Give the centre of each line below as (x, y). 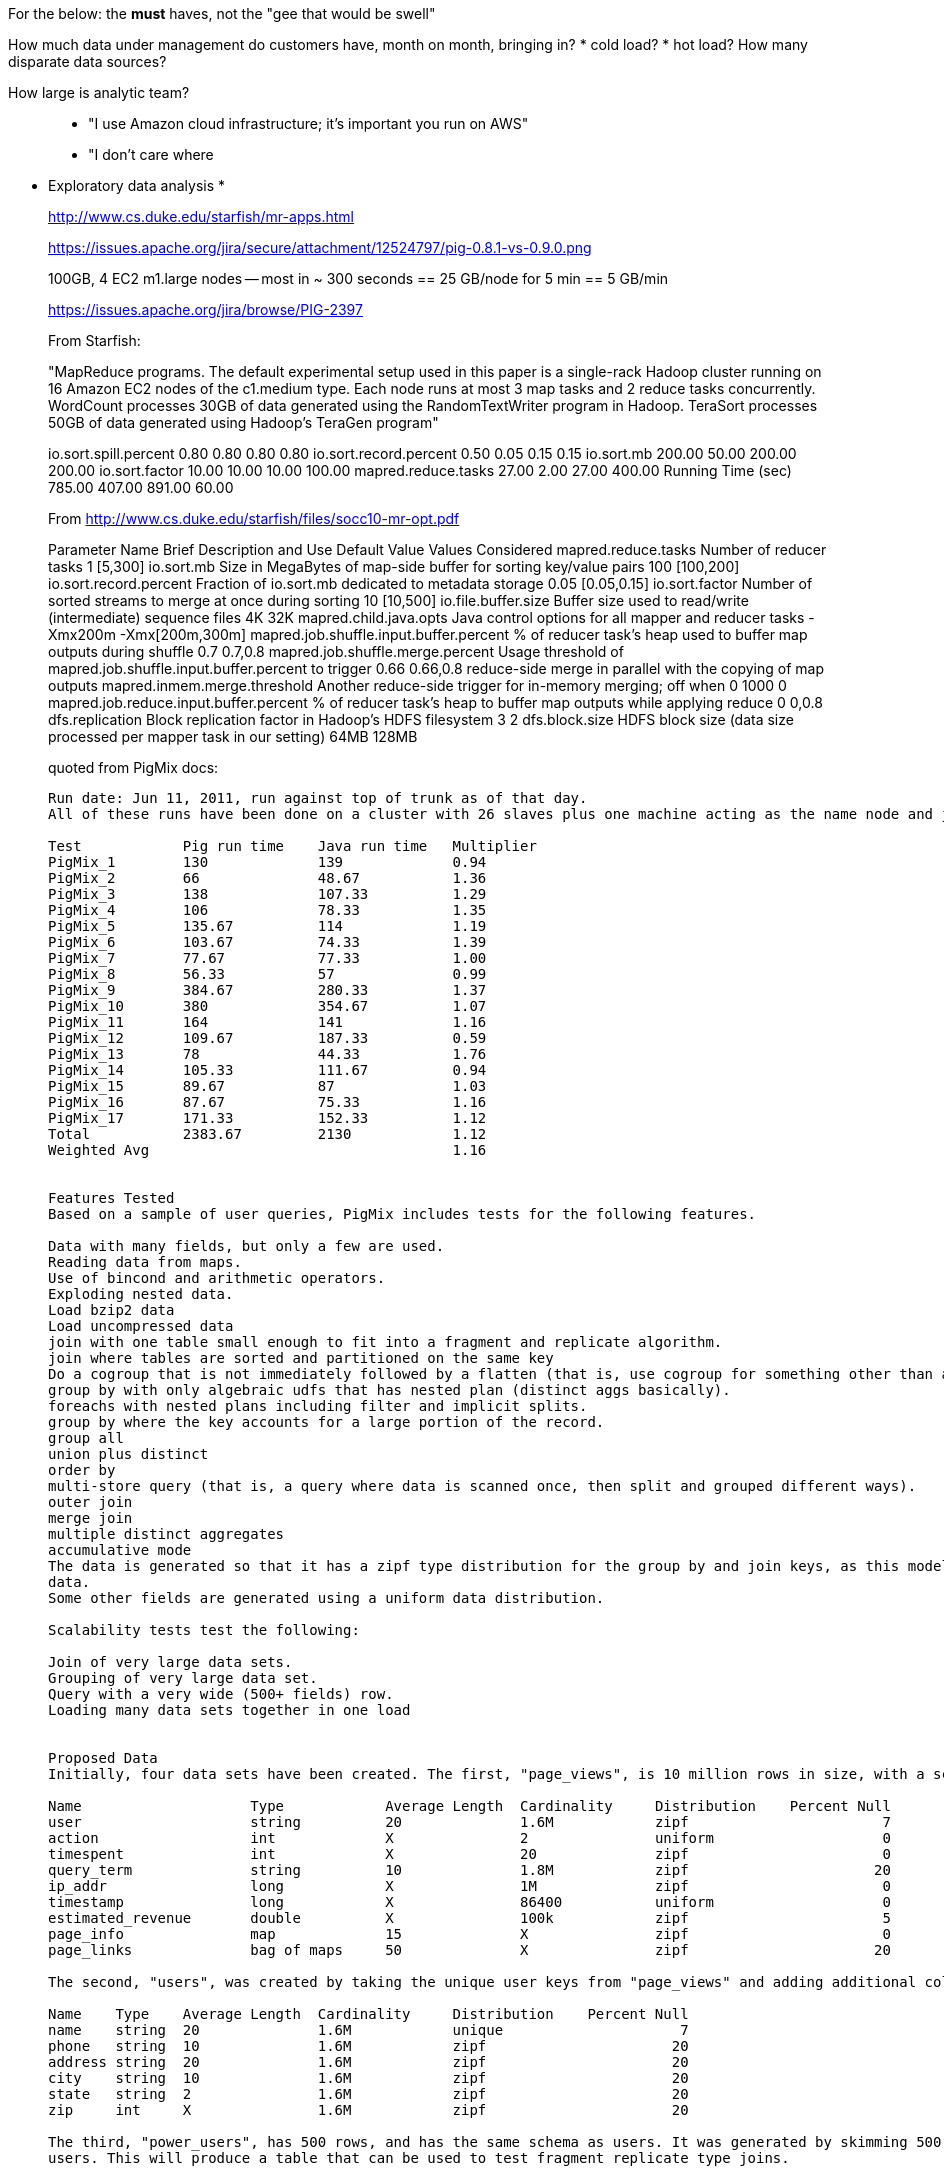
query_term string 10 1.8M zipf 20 (469, 1870)
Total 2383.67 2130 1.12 (267, 1134)
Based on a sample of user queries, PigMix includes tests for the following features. (402, 1214)
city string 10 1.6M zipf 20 (368, 2078)
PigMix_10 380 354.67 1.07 (267, 1006)
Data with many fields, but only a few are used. (246, 1246)
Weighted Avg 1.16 (267, 1150)
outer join (90, 1502)
